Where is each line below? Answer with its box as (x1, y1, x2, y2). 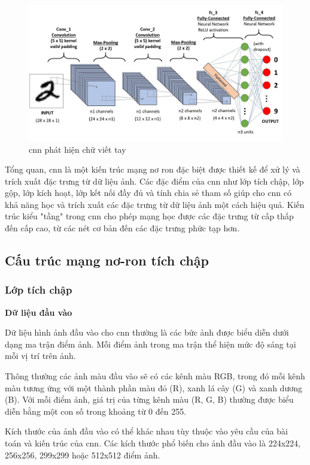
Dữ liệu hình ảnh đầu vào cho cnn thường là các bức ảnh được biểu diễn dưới (5, 326, 289, 339)
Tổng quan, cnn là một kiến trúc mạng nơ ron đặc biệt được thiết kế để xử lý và (5, 163, 300, 176)
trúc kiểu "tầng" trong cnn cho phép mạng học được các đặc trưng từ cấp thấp (5, 210, 294, 222)
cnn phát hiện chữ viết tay (29, 143, 126, 155)
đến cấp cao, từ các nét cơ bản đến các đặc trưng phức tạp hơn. (5, 222, 240, 234)
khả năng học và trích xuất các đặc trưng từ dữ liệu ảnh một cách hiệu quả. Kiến (5, 198, 305, 210)
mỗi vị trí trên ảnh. (5, 349, 76, 362)
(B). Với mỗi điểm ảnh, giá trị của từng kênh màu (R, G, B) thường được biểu (5, 393, 294, 406)
